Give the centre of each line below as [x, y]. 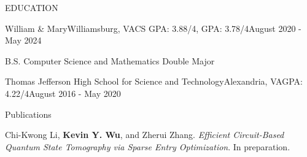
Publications [28, 114]
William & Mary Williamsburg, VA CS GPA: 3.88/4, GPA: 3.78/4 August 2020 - [153, 28]
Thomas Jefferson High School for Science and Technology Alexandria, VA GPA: [154, 81]
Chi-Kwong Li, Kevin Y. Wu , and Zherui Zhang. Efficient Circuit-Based [145, 135]
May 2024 [23, 40]
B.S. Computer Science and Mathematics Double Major [110, 60]
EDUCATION [32, 7]
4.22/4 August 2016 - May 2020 [63, 93]
